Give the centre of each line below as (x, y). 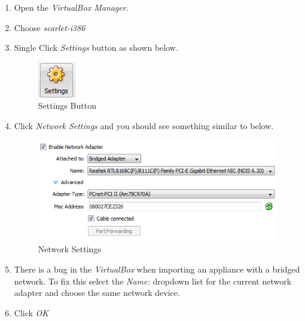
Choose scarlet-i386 (50, 27)
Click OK (31, 312)
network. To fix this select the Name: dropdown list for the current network (153, 281)
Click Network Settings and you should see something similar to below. (144, 125)
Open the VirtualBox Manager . (71, 7)
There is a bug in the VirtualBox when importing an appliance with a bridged (157, 269)
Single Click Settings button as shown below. (96, 48)
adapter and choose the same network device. (97, 293)
